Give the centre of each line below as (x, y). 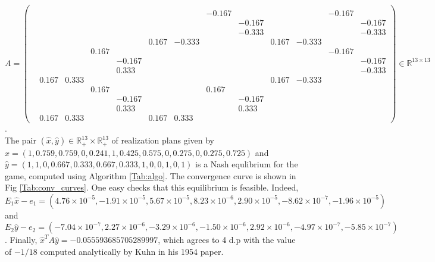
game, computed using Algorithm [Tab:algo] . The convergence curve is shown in (151, 175)
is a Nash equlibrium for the (247, 164)
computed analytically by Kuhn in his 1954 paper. (132, 252)
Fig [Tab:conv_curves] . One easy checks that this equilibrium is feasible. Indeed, (152, 187)
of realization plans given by (163, 140)
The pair (21, 140)
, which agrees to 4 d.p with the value (227, 240)
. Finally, (21, 240)
